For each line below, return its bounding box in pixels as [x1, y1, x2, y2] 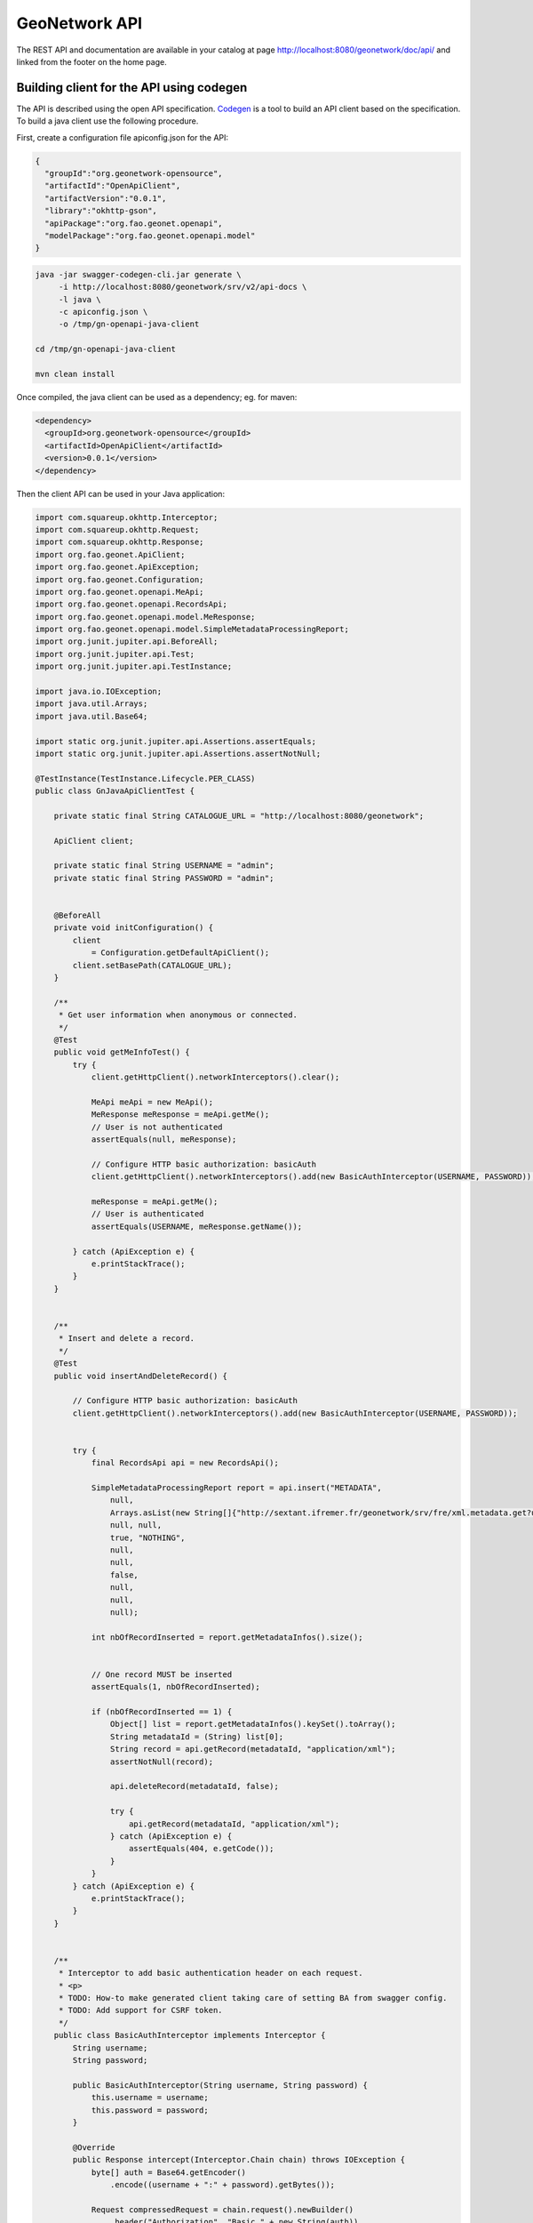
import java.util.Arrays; [35, 699, 148, 709]
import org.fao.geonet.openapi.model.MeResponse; [35, 612, 256, 622]
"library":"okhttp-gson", [44, 205, 157, 216]
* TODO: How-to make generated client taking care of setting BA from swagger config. [58, 1993, 448, 2003]
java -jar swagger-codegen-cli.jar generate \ [35, 269, 242, 279]
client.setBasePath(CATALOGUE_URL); [72, 960, 233, 970]
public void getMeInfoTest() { [53, 1047, 190, 1057]
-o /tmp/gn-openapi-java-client [58, 319, 200, 329]
